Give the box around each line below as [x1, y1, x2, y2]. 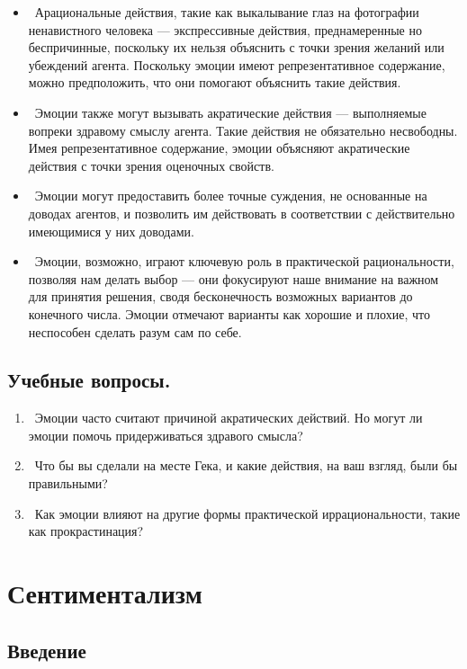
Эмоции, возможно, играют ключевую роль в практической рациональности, [34, 252, 454, 271]
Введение [7, 636, 86, 664]
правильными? [28, 474, 108, 493]
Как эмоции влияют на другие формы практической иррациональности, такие [34, 504, 461, 522]
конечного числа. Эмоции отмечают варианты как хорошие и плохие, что [28, 304, 430, 323]
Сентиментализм [7, 575, 202, 611]
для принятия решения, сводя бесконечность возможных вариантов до [28, 287, 413, 306]
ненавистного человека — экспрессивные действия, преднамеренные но [28, 20, 422, 39]
